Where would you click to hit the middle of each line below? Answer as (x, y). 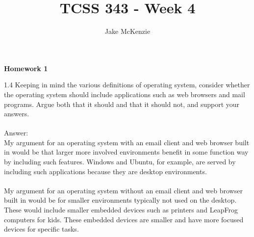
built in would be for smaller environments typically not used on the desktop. (120, 200)
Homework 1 (26, 68)
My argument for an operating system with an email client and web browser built (127, 142)
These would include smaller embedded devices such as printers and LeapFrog (121, 210)
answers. (17, 114)
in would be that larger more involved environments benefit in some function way (126, 152)
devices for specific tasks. (41, 229)
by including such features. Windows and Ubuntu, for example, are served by (120, 162)
